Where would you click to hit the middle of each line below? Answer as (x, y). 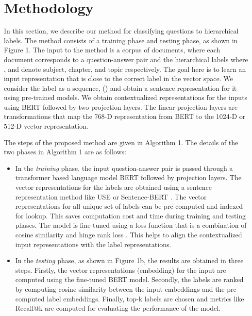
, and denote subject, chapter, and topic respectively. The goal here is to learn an (125, 69)
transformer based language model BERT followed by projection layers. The (128, 177)
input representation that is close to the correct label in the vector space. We (118, 78)
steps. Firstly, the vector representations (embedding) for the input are (121, 270)
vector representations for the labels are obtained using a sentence (114, 187)
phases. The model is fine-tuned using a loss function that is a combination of (131, 225)
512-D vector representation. (46, 126)
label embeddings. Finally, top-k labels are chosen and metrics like (145, 298)
